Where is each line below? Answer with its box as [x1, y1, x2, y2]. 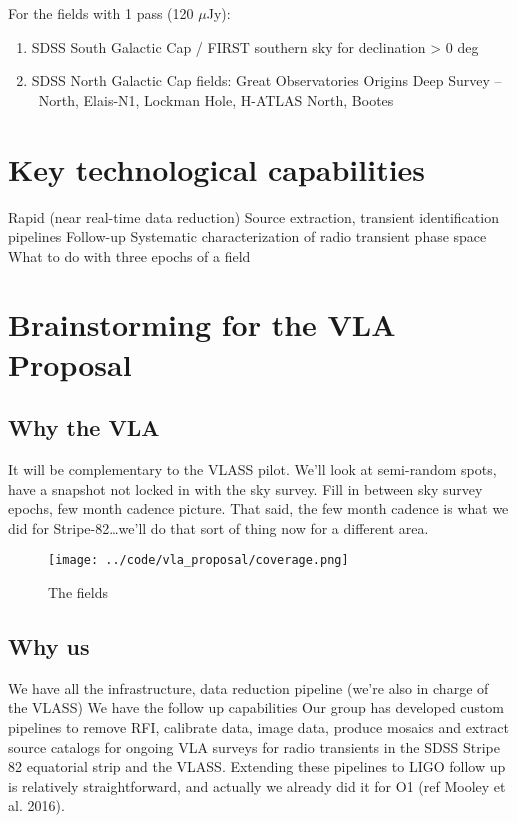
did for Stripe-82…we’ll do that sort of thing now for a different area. [8, 517, 429, 538]
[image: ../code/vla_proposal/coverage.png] [48, 553, 349, 568]
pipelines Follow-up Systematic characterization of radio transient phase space [8, 226, 487, 247]
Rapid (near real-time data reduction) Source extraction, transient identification [8, 206, 499, 227]
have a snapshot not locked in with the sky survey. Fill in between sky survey [8, 478, 483, 499]
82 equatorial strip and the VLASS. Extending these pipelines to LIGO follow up [8, 756, 506, 777]
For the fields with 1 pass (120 [8, 3, 194, 23]
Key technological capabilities [8, 148, 426, 189]
